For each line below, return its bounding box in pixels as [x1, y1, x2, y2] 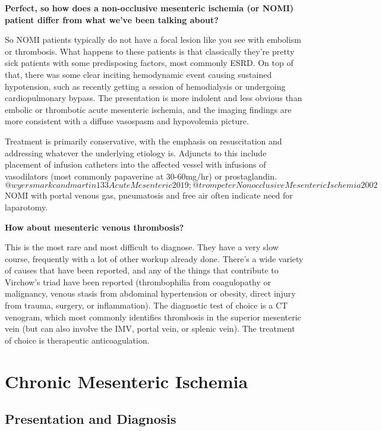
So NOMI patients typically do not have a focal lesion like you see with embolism [5, 33, 301, 46]
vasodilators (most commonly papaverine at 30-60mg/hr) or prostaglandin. [5, 169, 277, 182]
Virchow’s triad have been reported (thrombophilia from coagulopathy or [5, 275, 271, 288]
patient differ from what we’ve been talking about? [5, 13, 219, 26]
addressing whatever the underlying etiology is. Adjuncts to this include [5, 146, 267, 159]
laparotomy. [5, 200, 48, 213]
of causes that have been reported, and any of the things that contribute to [5, 264, 279, 276]
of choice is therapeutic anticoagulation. [5, 334, 150, 346]
